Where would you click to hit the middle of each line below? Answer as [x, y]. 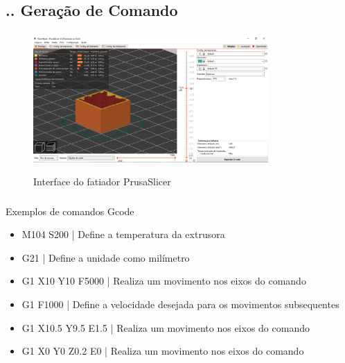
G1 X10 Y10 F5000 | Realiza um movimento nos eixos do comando [164, 281]
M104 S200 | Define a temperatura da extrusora [123, 234]
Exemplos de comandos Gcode [70, 211]
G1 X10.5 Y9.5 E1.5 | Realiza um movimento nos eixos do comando [166, 327]
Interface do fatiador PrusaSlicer [102, 181]
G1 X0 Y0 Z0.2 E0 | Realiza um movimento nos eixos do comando [163, 351]
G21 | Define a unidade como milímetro [106, 257]
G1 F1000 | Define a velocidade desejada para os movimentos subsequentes [180, 304]
